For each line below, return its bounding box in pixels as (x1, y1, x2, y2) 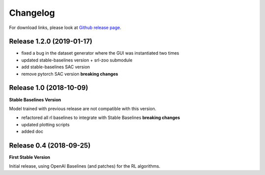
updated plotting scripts (21, 121, 70, 127)
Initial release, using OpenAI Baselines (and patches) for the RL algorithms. (9, 163, 160, 169)
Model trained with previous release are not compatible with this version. (9, 106, 157, 112)
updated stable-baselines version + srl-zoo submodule (21, 57, 132, 63)
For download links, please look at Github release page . (9, 25, 122, 30)
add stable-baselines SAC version (21, 64, 90, 70)
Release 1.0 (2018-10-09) (9, 84, 88, 92)
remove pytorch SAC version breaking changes (21, 71, 118, 77)
